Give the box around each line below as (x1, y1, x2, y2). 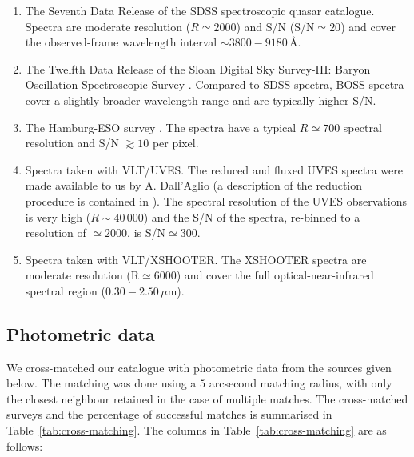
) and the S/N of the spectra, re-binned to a (143, 208, 360, 225)
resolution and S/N (25, 134, 119, 151)
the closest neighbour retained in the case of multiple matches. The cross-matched (6, 390, 408, 407)
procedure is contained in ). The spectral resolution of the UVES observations (25, 192, 407, 209)
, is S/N (127, 224, 166, 241)
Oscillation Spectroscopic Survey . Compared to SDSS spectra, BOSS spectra (25, 76, 404, 93)
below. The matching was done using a (6, 375, 197, 391)
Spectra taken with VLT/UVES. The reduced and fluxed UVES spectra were (25, 161, 403, 178)
